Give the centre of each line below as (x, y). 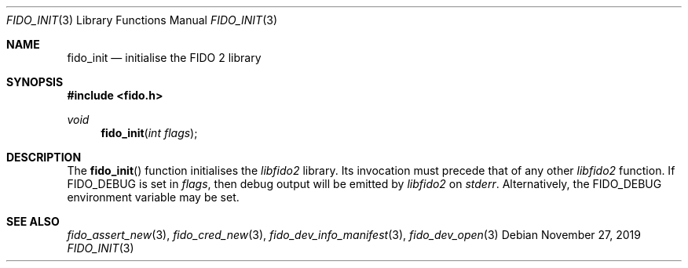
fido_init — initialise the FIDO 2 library (164, 58)
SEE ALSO (33, 221)
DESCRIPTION (44, 157)
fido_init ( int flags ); (149, 133)
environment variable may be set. (153, 197)
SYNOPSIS (35, 82)
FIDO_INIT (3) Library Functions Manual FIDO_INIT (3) (142, 20)
